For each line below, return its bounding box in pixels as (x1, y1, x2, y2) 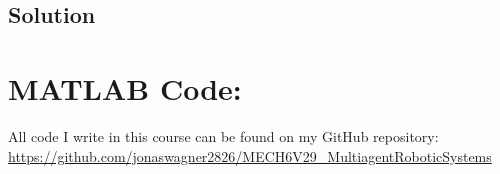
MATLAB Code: (8, 67, 242, 108)
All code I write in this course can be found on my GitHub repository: (8, 125, 439, 146)
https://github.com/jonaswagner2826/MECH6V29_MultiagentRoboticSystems (8, 145, 492, 166)
